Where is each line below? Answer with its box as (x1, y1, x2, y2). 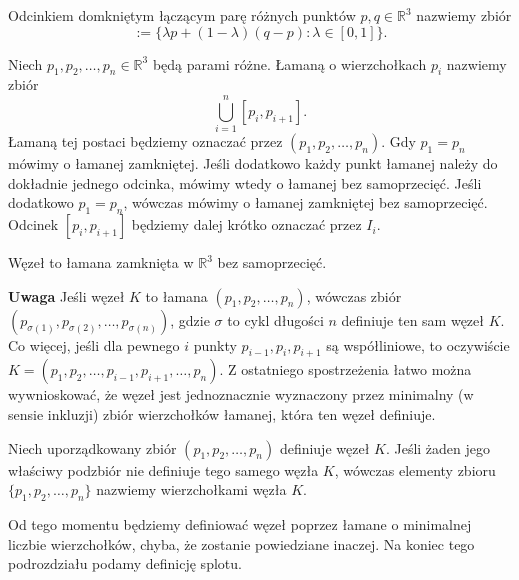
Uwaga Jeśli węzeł (8, 285, 125, 306)
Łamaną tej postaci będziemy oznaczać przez (8, 131, 283, 152)
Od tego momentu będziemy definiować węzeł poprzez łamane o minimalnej (8, 514, 472, 535)
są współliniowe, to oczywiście (326, 334, 510, 355)
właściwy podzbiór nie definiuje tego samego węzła (8, 459, 319, 480)
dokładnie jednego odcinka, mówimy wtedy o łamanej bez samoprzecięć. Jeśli (8, 172, 482, 193)
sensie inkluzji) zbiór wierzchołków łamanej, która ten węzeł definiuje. (8, 404, 436, 425)
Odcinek (8, 214, 59, 235)
